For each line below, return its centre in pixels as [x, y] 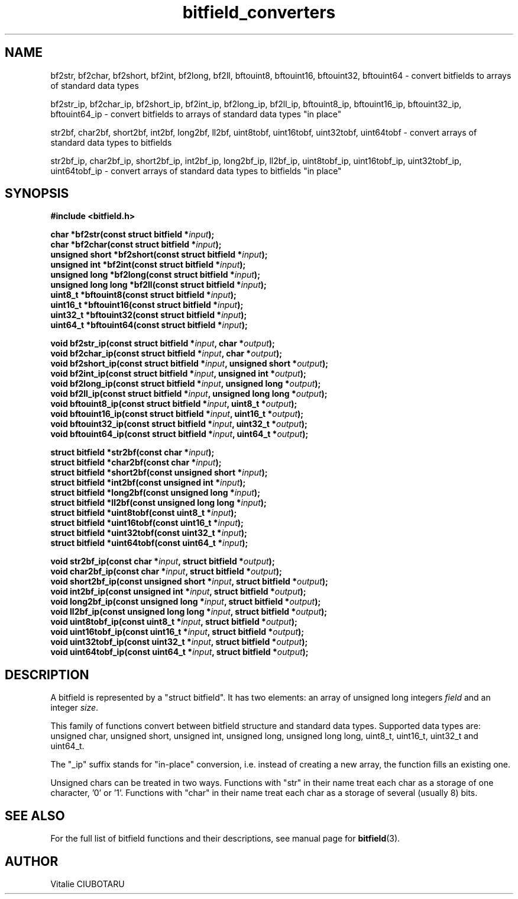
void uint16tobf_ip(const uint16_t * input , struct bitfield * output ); [177, 632]
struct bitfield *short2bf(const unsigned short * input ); [159, 473]
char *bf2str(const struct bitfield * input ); [132, 235]
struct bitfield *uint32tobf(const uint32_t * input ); [149, 533]
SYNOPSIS [37, 194]
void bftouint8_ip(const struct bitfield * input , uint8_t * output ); [174, 404]
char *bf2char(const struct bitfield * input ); [136, 245]
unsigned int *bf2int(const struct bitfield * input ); [148, 265]
